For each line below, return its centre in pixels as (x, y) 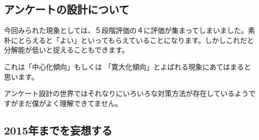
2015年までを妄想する (58, 130)
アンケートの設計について (67, 9)
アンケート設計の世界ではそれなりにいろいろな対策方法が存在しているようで (130, 93)
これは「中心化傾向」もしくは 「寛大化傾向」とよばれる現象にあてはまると (128, 66)
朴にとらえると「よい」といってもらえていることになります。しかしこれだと (129, 40)
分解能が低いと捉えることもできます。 (66, 50)
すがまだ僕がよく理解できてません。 (63, 103)
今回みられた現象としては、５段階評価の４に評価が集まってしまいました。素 (130, 30)
